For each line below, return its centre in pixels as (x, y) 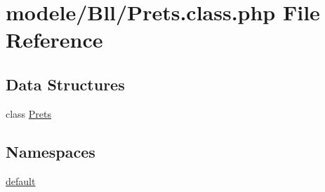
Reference (54, 40)
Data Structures (65, 84)
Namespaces (51, 151)
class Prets (29, 113)
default (21, 180)
